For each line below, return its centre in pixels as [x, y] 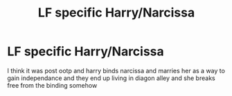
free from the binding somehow [52, 85]
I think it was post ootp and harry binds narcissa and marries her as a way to [116, 70]
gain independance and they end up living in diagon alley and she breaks [111, 78]
